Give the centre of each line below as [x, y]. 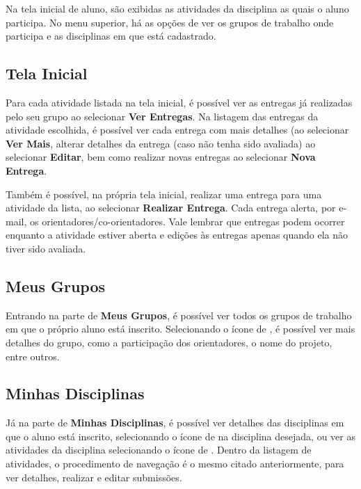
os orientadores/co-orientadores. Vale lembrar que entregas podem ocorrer [187, 221]
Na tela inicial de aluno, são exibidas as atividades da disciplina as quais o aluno [177, 8]
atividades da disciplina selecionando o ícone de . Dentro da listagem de [159, 450]
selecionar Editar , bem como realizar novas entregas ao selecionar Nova [161, 157]
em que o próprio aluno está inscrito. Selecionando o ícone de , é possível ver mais [180, 329]
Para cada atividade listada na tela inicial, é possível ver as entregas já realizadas [179, 102]
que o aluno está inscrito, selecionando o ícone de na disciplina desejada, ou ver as [180, 436]
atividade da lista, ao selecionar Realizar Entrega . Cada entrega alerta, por [171, 208]
